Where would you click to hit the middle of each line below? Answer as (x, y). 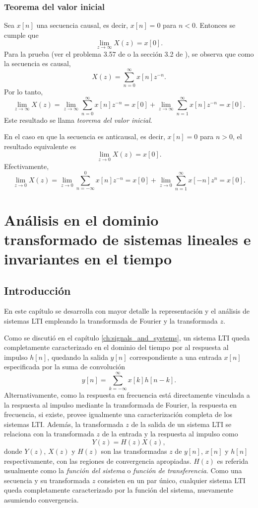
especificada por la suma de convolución (65, 367)
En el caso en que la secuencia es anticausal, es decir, (85, 136)
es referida (233, 461)
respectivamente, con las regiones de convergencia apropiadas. (98, 461)
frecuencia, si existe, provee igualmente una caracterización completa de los (118, 414)
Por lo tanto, (24, 91)
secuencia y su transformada (47, 480)
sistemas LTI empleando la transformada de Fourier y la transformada (111, 320)
